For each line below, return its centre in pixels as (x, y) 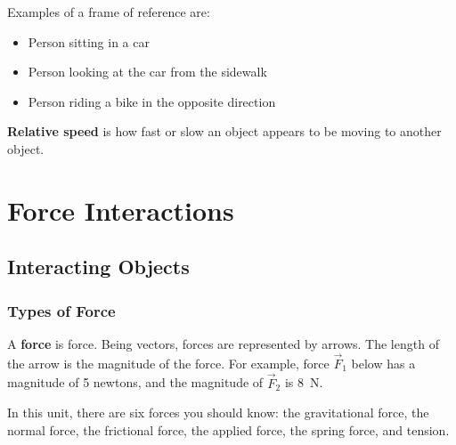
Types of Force (61, 310)
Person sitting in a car (89, 41)
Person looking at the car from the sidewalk (147, 72)
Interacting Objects (98, 267)
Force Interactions (121, 210)
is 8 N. (304, 382)
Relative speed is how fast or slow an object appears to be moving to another (224, 131)
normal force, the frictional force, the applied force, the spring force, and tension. (228, 429)
